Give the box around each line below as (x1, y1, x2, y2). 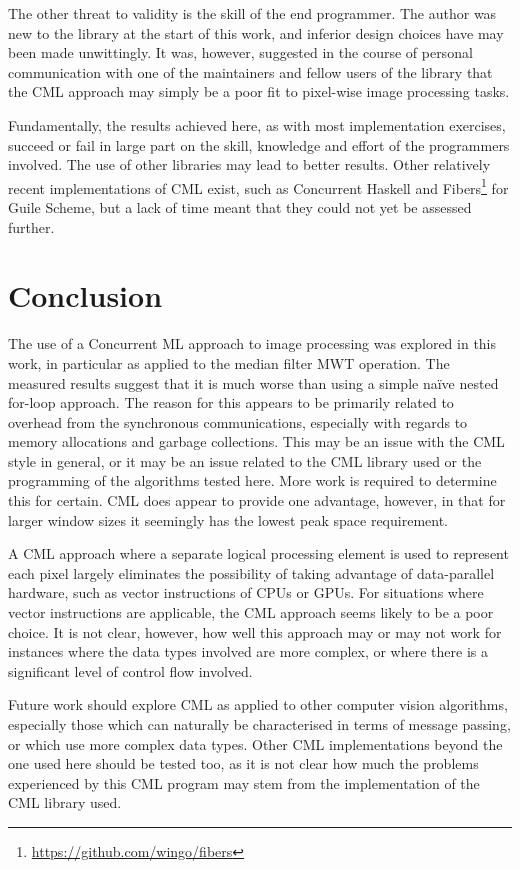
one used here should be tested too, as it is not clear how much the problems (8, 753, 479, 774)
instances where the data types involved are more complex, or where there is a (8, 641, 488, 662)
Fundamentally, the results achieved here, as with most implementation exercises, (8, 114, 506, 135)
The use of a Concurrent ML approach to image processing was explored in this (8, 333, 497, 354)
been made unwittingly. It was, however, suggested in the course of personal (8, 42, 473, 63)
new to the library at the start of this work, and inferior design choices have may (8, 22, 504, 43)
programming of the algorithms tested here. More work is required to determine (8, 470, 497, 491)
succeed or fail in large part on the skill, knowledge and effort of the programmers (8, 134, 510, 155)
